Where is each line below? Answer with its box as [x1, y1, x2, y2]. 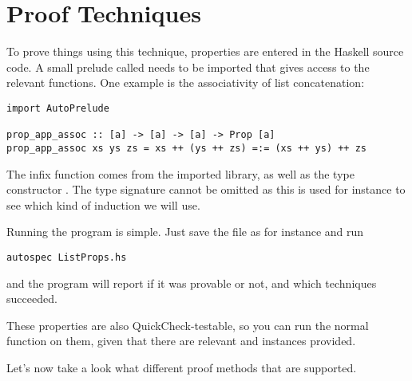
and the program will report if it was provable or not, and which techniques [6, 274, 377, 291]
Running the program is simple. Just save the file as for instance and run [6, 223, 364, 240]
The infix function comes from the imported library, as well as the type [6, 165, 355, 182]
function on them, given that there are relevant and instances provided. [6, 332, 356, 349]
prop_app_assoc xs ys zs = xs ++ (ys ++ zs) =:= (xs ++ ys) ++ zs [6, 142, 367, 154]
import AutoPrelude [6, 102, 109, 114]
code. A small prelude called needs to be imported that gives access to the [6, 58, 370, 75]
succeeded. [6, 290, 57, 307]
